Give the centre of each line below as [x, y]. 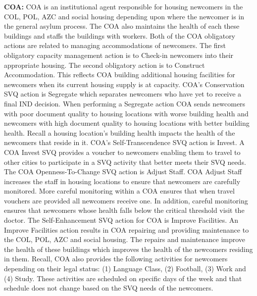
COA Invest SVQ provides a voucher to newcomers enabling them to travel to [122, 152]
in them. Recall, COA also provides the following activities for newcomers [116, 259]
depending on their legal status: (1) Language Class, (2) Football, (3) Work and [125, 269]
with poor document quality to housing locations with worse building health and [126, 113]
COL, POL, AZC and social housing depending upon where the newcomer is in [124, 16]
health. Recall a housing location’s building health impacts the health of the [120, 132]
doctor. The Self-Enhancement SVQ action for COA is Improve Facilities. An [121, 220]
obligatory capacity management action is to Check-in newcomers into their [119, 55]
